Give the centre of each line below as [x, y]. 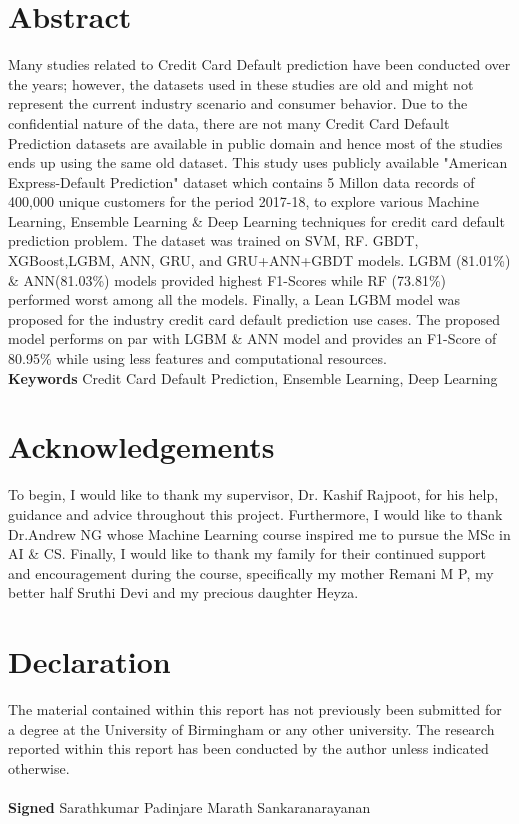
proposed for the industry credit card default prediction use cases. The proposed [254, 318]
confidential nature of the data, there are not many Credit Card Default [229, 122]
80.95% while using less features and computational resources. [197, 358]
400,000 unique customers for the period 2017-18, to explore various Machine [243, 201]
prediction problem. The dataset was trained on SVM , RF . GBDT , [213, 240]
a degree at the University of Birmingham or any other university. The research [251, 728]
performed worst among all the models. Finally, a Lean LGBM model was [234, 299]
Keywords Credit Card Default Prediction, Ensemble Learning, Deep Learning [253, 377]
